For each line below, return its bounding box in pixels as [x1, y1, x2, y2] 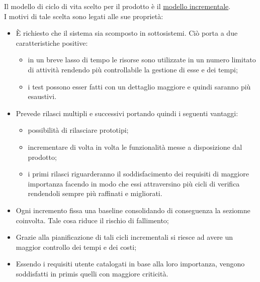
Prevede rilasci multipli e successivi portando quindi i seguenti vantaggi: [16, 108, 238, 118]
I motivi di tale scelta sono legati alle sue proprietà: [4, 11, 163, 21]
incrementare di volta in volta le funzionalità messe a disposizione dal [28, 141, 242, 152]
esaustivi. [28, 91, 57, 102]
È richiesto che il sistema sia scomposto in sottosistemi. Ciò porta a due [16, 28, 238, 38]
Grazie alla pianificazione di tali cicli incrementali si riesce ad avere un [16, 232, 233, 242]
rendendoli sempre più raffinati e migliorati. [28, 188, 162, 199]
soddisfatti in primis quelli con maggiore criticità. [16, 268, 168, 278]
